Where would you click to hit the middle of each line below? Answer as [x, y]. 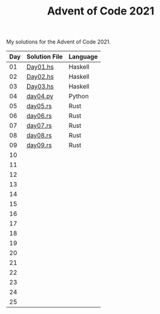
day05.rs [39, 106]
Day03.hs [40, 87]
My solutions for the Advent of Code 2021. [58, 42]
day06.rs [39, 116]
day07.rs [39, 126]
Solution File [45, 57]
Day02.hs [40, 77]
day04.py [40, 96]
